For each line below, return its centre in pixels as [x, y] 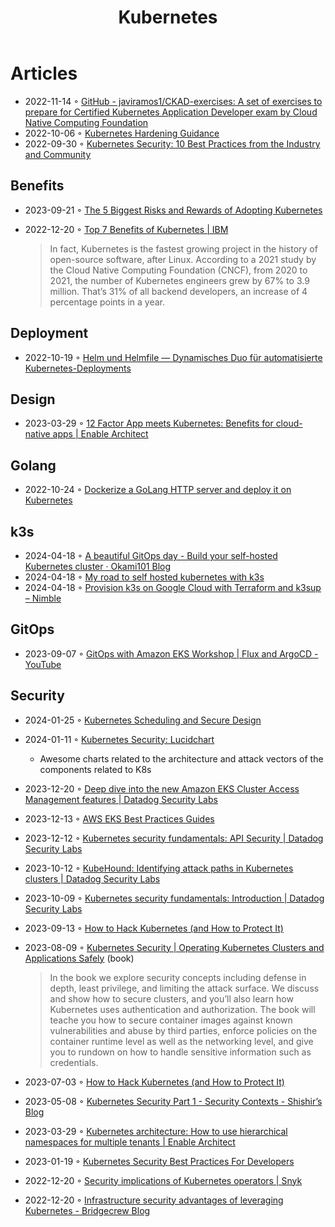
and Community [58, 154]
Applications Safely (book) [79, 958]
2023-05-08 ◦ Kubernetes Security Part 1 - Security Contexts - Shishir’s [173, 1101]
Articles [44, 73]
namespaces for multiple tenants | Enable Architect [130, 1142]
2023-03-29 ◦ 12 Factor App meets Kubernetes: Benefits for [149, 423]
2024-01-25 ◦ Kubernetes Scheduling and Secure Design [143, 720]
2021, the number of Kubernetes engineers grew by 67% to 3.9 [179, 280]
